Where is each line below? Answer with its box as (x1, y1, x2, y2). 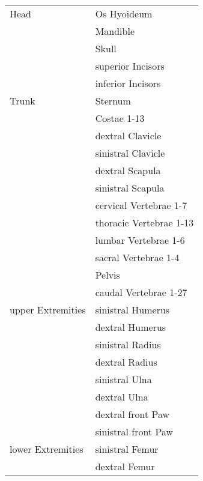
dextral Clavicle (95, 129, 162, 142)
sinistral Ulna (95, 372, 152, 386)
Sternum (95, 94, 131, 107)
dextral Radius (95, 355, 157, 369)
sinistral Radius (95, 337, 161, 351)
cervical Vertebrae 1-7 (95, 198, 187, 212)
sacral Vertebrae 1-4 (95, 250, 180, 264)
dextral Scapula (95, 163, 161, 177)
